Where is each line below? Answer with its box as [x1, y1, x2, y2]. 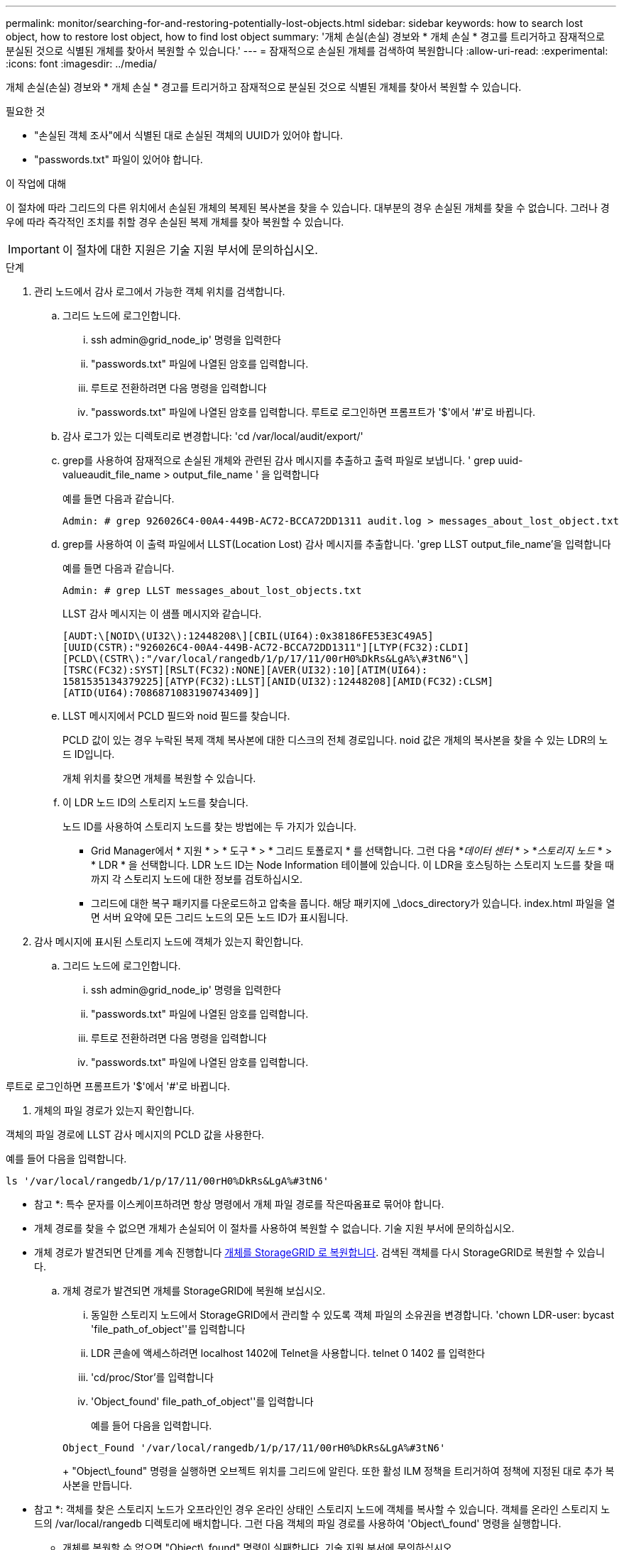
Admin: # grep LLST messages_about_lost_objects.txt [62, 585, 362, 596]
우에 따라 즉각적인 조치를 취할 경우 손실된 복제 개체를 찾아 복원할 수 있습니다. [6, 216, 344, 228]
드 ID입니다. [62, 748, 115, 760]
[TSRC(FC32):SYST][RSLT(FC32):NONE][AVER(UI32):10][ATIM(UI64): [62, 664, 428, 676]
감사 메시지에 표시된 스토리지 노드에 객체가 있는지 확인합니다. [34, 935, 304, 947]
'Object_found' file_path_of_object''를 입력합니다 [91, 1395, 314, 1407]
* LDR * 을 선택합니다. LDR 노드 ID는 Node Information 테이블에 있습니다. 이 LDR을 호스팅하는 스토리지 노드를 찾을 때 [91, 859, 614, 871]
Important [8, 242, 60, 256]
